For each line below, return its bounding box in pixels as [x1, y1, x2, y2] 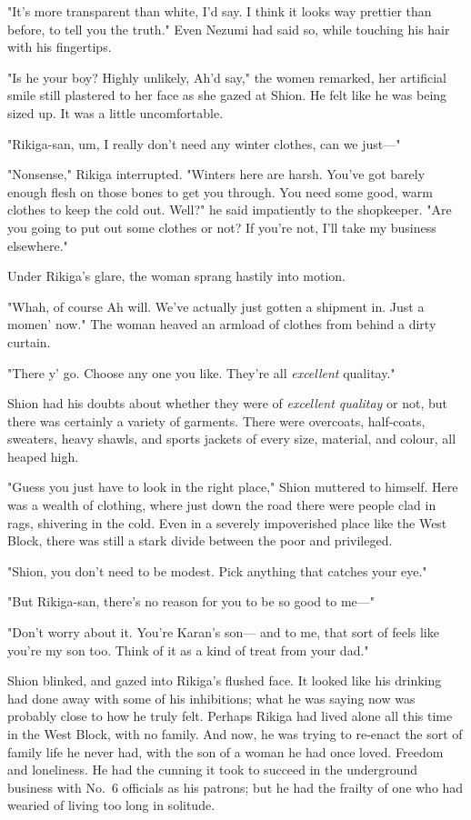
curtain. [7, 332, 51, 351]
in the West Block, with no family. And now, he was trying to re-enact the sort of [7, 725, 463, 743]
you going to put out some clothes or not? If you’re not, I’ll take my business [7, 217, 436, 236]
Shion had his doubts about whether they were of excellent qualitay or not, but [7, 394, 448, 413]
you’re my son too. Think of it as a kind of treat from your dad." [7, 640, 369, 659]
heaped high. [7, 446, 79, 465]
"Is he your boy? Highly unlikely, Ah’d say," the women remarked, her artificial [7, 67, 446, 86]
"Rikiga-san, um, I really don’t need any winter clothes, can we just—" [7, 134, 401, 153]
